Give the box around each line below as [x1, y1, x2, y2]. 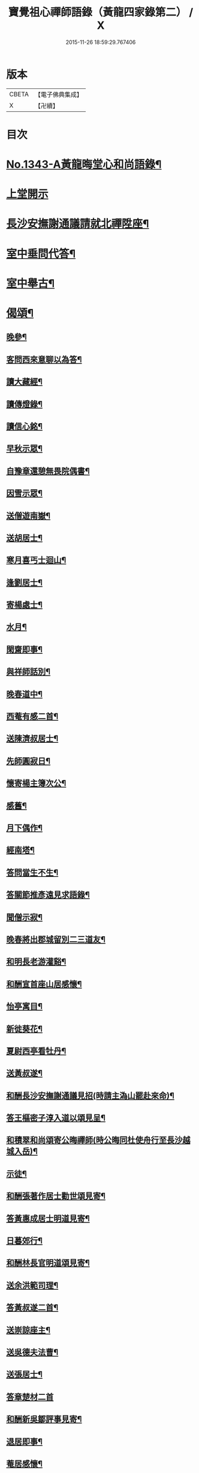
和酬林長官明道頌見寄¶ [6, 1258, 90, 1268]
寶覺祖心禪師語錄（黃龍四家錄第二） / [8, 5, 194, 19]
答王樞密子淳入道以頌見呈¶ [6, 1113, 106, 1123]
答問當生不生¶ [6, 867, 59, 877]
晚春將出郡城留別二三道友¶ [6, 934, 106, 944]
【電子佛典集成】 [34, 90, 83, 99]
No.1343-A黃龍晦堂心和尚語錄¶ [6, 157, 162, 171]
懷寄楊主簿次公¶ [6, 778, 67, 788]
